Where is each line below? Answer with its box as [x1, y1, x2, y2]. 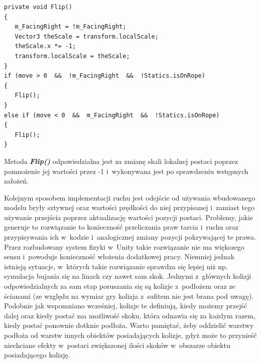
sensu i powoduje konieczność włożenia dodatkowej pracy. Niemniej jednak [4, 251, 234, 262]
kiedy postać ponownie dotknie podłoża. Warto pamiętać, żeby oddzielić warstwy [4, 320, 254, 330]
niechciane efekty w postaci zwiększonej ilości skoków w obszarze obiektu [4, 339, 230, 350]
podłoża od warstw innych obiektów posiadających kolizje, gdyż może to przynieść [4, 330, 257, 340]
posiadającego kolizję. [4, 349, 70, 360]
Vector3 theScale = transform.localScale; [15, 33, 159, 40]
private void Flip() [4, 4, 73, 11]
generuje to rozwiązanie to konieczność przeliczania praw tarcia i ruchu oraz [4, 222, 238, 232]
